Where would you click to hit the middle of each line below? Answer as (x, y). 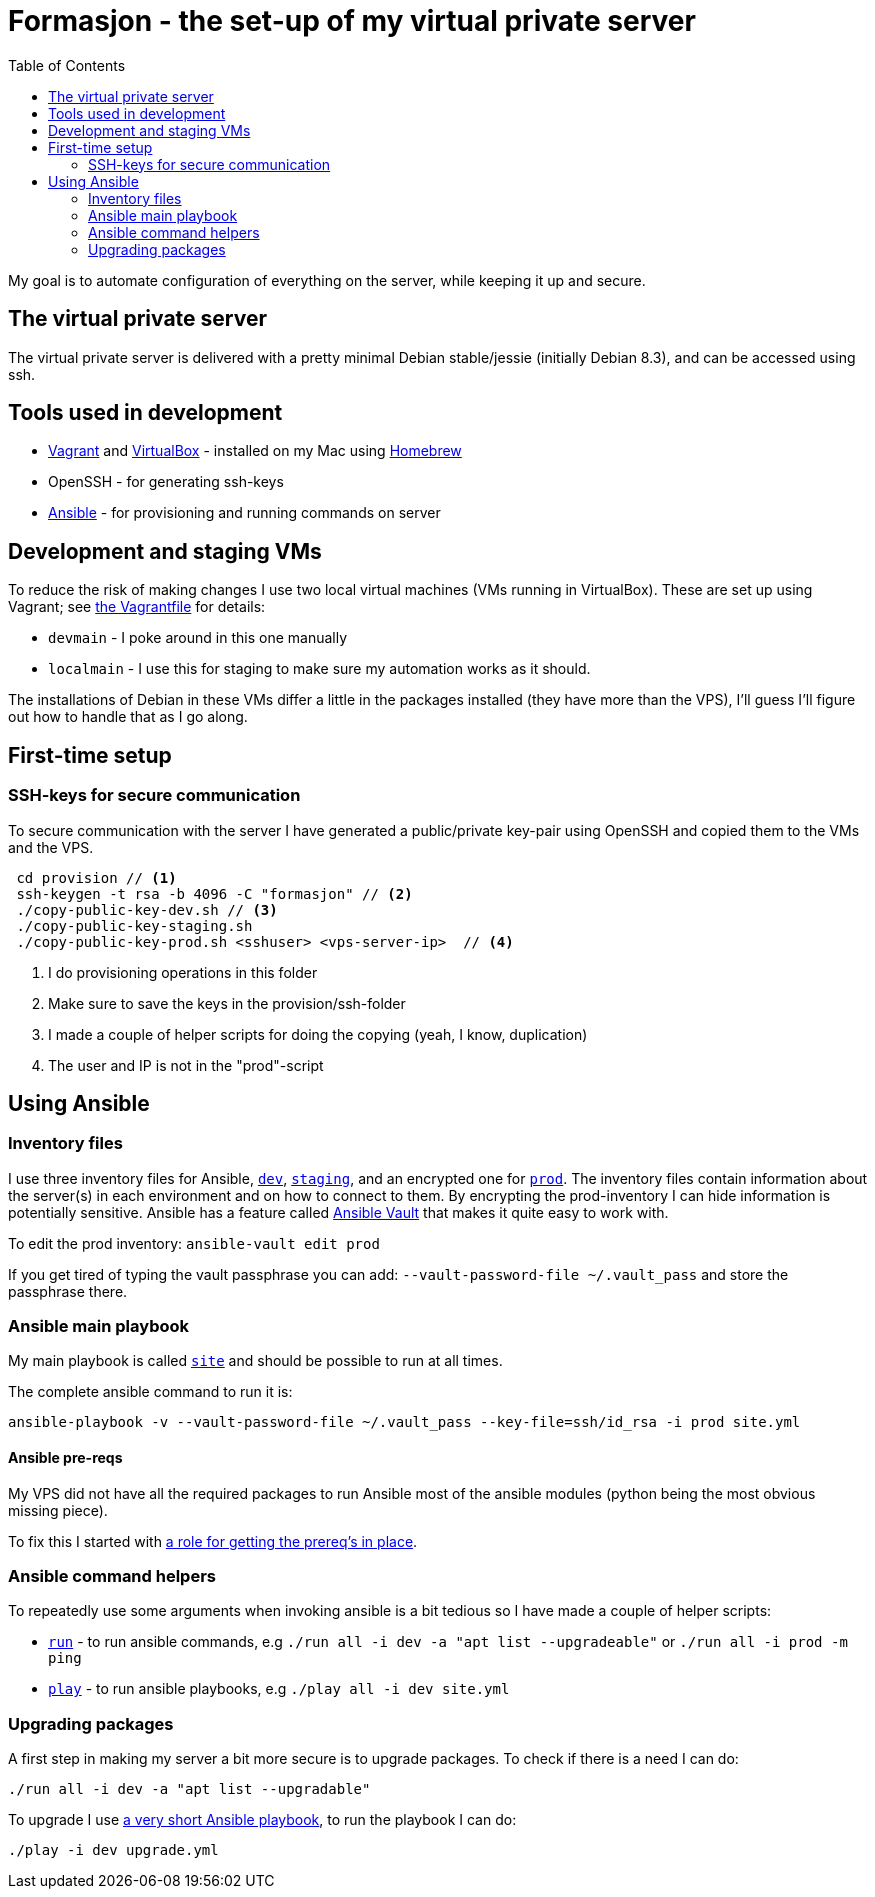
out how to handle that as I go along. (128, 717)
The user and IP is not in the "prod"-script (186, 1065)
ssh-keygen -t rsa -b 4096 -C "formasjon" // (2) (214, 893)
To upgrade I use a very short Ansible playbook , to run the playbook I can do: (262, 1820)
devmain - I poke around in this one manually (198, 638)
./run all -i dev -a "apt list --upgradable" (189, 1789)
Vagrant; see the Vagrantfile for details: (137, 607)
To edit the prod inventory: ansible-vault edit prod (194, 1243)
